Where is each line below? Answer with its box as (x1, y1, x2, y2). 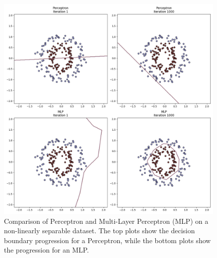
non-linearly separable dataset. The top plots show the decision (4, 225, 195, 236)
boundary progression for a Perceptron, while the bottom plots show (4, 235, 211, 245)
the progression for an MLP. (4, 245, 89, 255)
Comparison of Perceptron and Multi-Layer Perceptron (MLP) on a (4, 215, 209, 226)
